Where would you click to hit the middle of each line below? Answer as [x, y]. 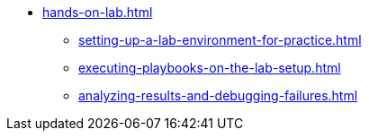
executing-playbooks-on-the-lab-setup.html [210, 68]
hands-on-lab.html [98, 12]
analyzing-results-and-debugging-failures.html [218, 95]
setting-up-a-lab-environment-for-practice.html [220, 40]
